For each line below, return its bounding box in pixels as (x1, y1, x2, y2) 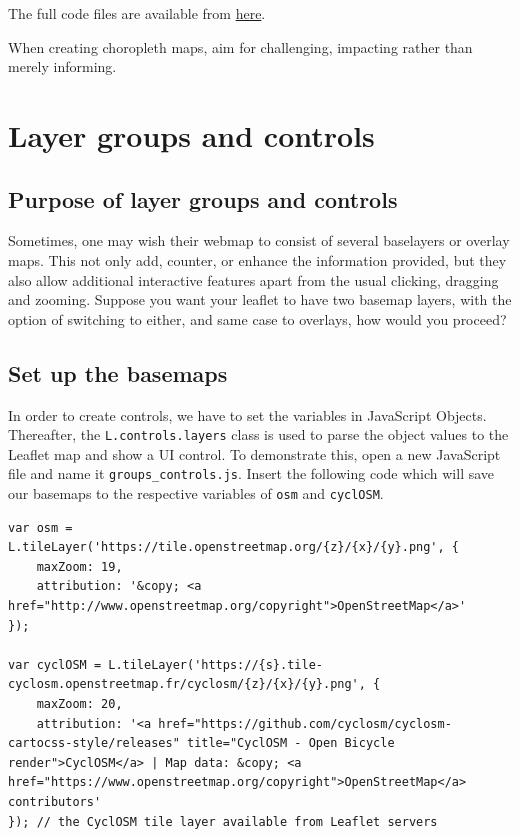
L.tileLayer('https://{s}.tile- (108, 657, 323, 672)
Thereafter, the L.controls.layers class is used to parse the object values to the (8, 424, 509, 445)
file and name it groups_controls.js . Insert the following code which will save (8, 463, 495, 484)
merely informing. (8, 56, 117, 77)
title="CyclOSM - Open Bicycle (186, 736, 395, 751)
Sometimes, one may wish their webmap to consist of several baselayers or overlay (8, 230, 510, 251)
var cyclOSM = (8, 657, 102, 672)
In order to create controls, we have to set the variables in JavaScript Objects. (8, 404, 487, 425)
